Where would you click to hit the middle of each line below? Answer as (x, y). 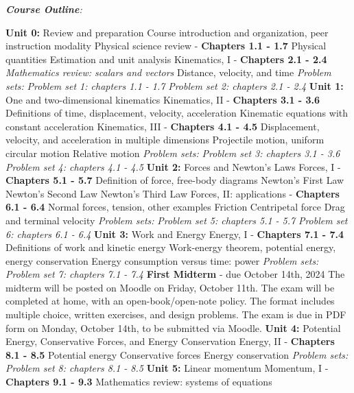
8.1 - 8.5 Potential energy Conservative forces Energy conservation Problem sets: (177, 354)
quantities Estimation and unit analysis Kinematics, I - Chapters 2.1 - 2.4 (166, 59)
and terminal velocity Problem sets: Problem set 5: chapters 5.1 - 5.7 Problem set (177, 220)
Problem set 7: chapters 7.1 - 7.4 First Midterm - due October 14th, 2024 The (175, 274)
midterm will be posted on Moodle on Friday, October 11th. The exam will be (170, 287)
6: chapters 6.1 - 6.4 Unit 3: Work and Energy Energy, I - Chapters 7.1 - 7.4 (175, 234)
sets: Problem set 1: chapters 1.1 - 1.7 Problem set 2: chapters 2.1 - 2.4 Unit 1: (175, 85)
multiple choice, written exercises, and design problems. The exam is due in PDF (176, 314)
